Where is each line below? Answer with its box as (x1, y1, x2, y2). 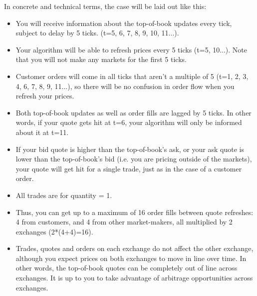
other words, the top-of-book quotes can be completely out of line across (15, 262, 238, 273)
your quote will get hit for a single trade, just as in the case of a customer (15, 163, 242, 173)
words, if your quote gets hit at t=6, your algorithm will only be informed (15, 117, 242, 127)
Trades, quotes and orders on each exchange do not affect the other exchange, (15, 243, 254, 253)
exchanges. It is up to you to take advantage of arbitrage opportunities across (15, 272, 253, 283)
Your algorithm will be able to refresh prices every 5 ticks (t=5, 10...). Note (15, 44, 248, 54)
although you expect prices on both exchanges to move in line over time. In (15, 252, 247, 263)
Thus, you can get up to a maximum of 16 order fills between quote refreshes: (15, 206, 254, 217)
